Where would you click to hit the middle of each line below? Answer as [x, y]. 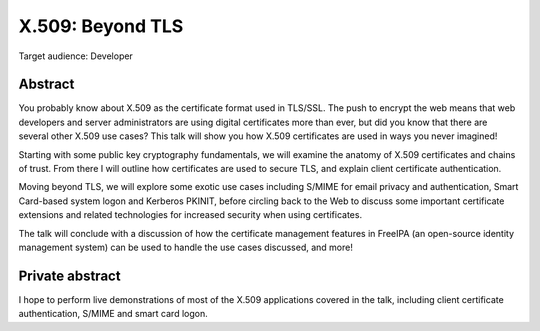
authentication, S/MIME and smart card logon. [113, 314]
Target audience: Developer [76, 56]
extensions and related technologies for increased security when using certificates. [190, 215]
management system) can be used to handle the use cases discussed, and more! [186, 247]
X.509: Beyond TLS [101, 26]
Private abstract [69, 275]
